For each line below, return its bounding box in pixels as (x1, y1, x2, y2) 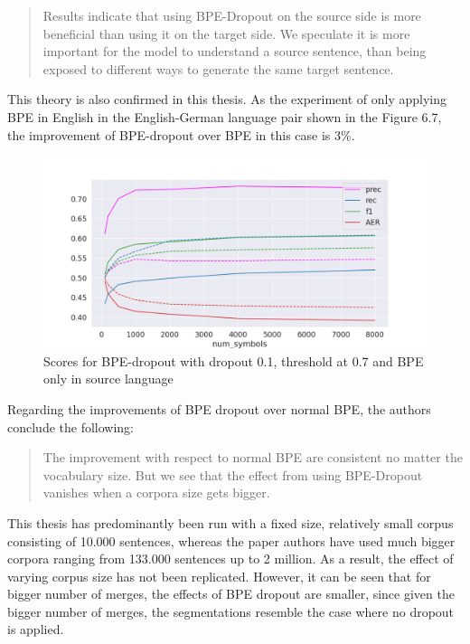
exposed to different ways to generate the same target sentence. (42, 59, 394, 78)
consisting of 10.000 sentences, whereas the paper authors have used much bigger (7, 531, 456, 550)
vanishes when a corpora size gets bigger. (42, 483, 270, 502)
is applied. (7, 620, 64, 639)
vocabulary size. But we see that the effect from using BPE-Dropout (42, 465, 423, 484)
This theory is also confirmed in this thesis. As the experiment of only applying (7, 90, 446, 109)
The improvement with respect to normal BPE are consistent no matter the (42, 448, 463, 467)
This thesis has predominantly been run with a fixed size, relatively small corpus (7, 513, 454, 532)
